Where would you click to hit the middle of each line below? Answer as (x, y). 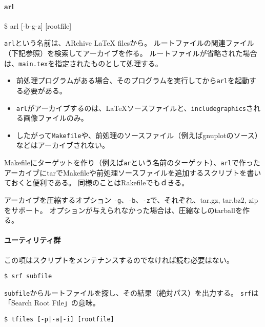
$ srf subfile (28, 276)
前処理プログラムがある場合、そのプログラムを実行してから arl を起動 (133, 80)
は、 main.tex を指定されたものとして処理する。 (83, 63)
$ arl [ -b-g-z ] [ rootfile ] (38, 25)
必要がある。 (45, 90)
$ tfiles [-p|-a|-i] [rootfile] (59, 320)
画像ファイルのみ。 (56, 118)
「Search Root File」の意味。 (52, 303)
